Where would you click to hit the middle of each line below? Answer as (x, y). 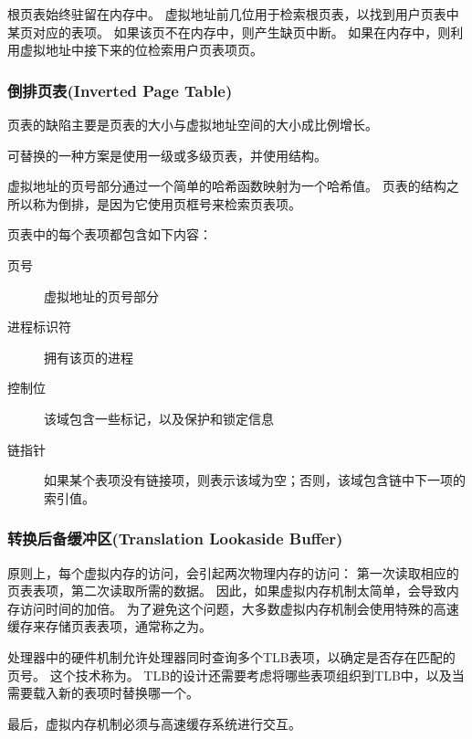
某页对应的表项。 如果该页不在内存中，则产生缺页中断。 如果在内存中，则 (229, 32)
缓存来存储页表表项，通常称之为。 (110, 626)
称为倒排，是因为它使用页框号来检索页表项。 (167, 203)
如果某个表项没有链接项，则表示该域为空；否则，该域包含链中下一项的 (255, 480)
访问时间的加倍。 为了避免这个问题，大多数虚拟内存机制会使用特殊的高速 (239, 608)
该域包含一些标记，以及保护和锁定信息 (159, 418)
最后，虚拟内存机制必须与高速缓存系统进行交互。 (154, 723)
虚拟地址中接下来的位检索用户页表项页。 (141, 50)
